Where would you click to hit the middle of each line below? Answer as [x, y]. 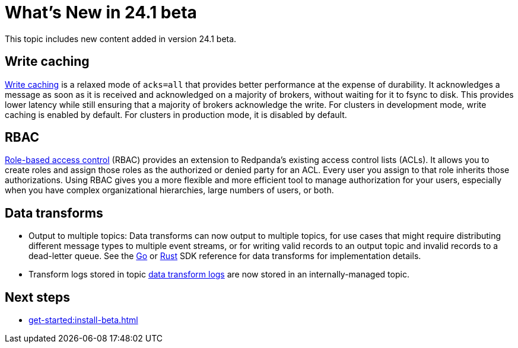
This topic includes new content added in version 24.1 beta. [121, 39]
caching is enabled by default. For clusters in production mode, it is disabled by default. [176, 114]
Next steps [37, 297]
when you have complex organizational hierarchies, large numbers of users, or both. [169, 190]
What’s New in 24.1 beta [101, 12]
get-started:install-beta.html [83, 320]
